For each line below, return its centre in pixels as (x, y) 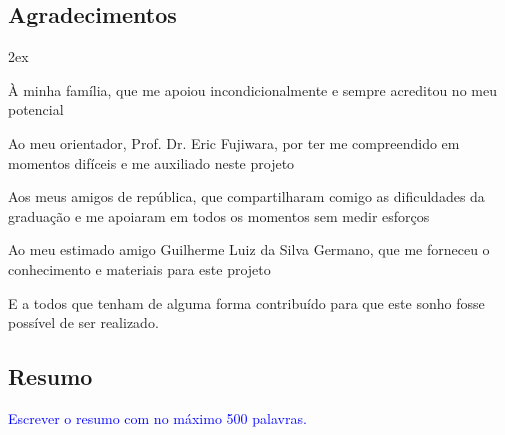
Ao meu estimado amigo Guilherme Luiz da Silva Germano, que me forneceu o (249, 249)
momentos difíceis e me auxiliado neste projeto (151, 162)
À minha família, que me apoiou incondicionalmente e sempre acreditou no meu (252, 89)
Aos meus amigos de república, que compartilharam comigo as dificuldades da (246, 196)
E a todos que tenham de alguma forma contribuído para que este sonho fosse (246, 302)
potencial (36, 109)
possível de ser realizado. (83, 322)
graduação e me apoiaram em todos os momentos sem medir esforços (219, 215)
